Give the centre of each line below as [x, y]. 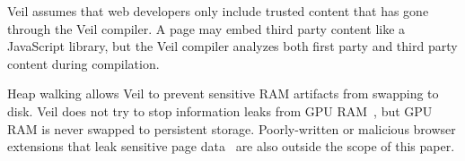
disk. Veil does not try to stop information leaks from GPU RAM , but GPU [220, 110]
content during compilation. [83, 63]
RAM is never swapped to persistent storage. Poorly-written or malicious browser [232, 128]
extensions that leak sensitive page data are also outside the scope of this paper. [231, 146]
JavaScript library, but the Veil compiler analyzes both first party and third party [232, 46]
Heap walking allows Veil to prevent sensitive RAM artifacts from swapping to [223, 93]
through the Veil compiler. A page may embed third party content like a [206, 28]
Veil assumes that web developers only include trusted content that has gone [218, 11]
